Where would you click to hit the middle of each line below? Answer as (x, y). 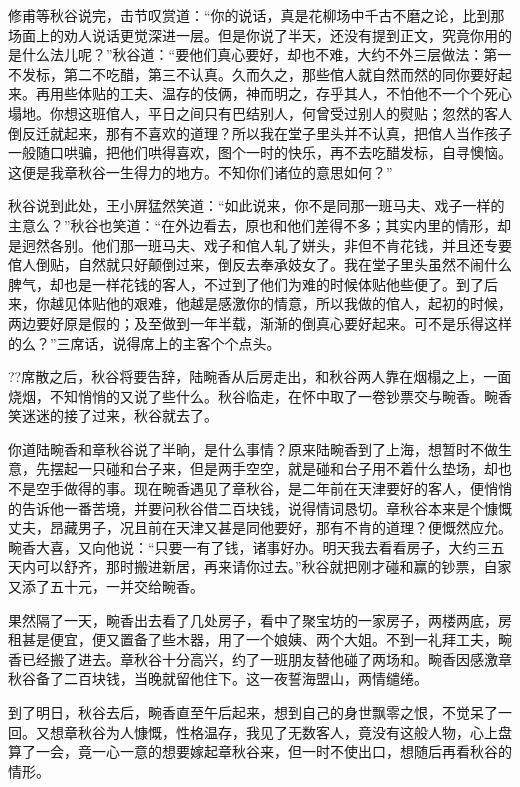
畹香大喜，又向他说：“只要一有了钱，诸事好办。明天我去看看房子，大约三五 (256, 546)
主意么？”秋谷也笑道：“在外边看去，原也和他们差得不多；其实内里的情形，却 (260, 224)
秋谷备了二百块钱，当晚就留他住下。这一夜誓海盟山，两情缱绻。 (218, 678)
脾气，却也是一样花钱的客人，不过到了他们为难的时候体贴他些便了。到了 (246, 283)
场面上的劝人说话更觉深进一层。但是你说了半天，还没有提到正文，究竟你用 (253, 34)
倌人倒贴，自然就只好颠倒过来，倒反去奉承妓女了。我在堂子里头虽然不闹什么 (260, 264)
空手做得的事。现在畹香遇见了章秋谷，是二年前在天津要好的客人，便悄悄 (273, 488)
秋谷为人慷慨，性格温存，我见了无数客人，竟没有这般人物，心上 (287, 731)
